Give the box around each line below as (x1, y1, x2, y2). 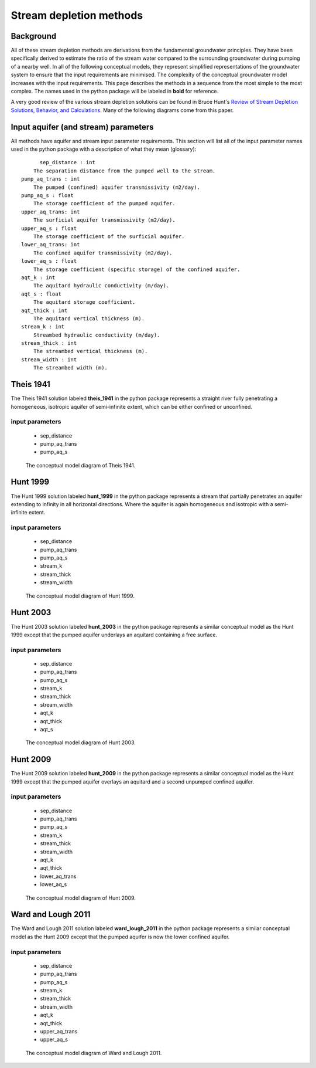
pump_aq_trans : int (21, 176, 80, 182)
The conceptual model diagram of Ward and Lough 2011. (25, 1049, 162, 1056)
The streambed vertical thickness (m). (33, 348, 148, 355)
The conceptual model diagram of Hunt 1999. (25, 592, 135, 599)
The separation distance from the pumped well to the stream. (33, 167, 216, 174)
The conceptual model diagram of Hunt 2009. (25, 894, 136, 901)
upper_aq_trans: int (21, 208, 80, 215)
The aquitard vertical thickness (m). (33, 315, 145, 322)
